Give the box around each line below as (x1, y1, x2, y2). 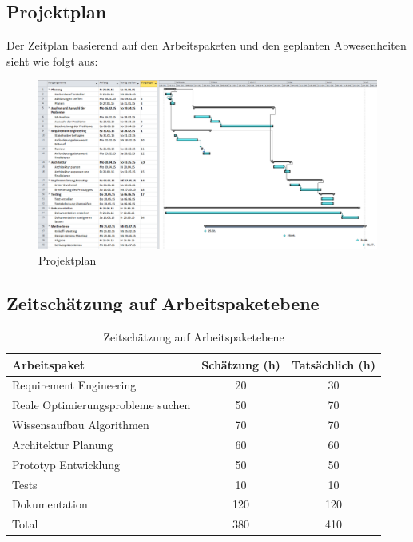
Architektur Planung (12, 436, 113, 452)
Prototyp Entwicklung (12, 456, 121, 472)
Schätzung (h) (201, 356, 280, 373)
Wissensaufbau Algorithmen (12, 416, 149, 433)
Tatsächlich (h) (291, 356, 376, 373)
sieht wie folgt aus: (6, 52, 98, 69)
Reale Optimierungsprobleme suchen (12, 397, 191, 413)
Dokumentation (12, 496, 88, 512)
